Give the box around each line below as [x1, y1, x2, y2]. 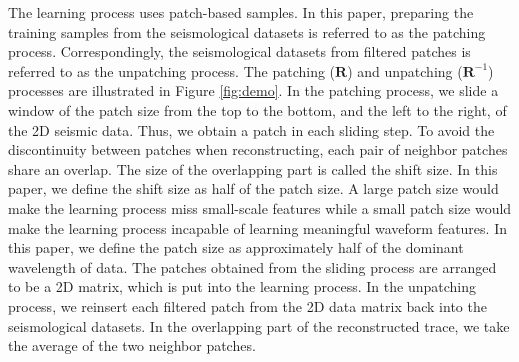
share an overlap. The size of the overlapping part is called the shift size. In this [8, 158, 498, 179]
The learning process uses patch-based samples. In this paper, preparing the [8, 2, 474, 22]
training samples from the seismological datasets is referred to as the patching [8, 21, 486, 42]
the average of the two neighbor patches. [8, 335, 256, 356]
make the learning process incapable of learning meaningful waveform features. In [8, 217, 507, 238]
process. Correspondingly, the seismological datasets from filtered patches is [8, 41, 471, 62]
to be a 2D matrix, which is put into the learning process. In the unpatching [8, 276, 477, 297]
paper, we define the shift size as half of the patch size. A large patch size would [8, 178, 499, 199]
